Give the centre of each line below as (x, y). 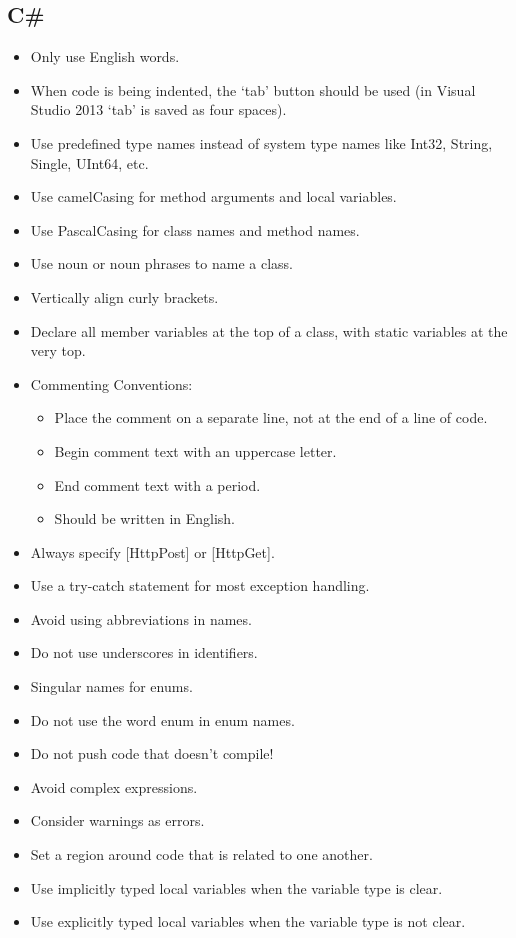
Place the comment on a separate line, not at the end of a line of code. (271, 417)
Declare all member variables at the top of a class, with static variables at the (269, 330)
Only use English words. (105, 56)
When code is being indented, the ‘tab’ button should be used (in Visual (253, 89)
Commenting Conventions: (111, 383)
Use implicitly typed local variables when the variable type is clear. (236, 887)
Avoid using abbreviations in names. (141, 618)
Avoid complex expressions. (114, 786)
